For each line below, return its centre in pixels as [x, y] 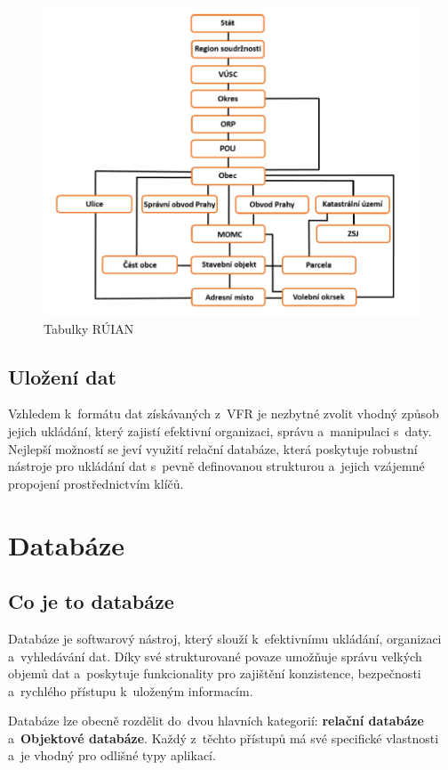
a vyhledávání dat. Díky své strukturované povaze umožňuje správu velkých [215, 656]
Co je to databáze [91, 601]
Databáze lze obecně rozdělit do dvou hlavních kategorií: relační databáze [216, 721]
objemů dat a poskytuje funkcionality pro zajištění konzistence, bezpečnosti [215, 673]
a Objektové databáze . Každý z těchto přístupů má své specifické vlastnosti [224, 738]
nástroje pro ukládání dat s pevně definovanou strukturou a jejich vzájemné [216, 466]
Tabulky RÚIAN [89, 328]
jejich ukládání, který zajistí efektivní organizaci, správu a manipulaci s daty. [220, 430]
